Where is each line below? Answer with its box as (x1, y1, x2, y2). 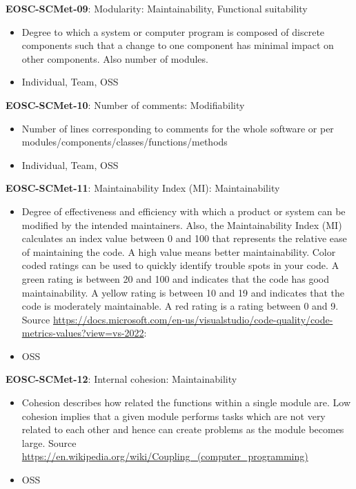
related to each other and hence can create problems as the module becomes (21, 422, 344, 437)
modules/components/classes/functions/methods (21, 134, 228, 149)
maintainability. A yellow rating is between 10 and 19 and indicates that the (21, 285, 345, 299)
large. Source (21, 435, 77, 450)
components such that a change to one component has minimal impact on (21, 38, 334, 52)
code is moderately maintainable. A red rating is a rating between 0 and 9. (21, 299, 339, 313)
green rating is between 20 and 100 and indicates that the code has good (21, 271, 329, 286)
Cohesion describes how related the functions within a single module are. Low (21, 395, 351, 410)
